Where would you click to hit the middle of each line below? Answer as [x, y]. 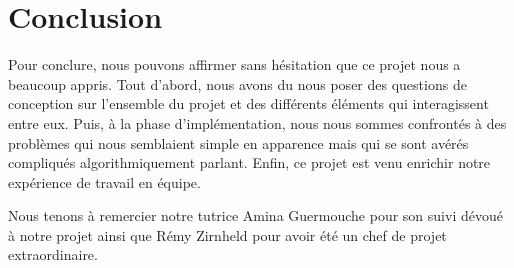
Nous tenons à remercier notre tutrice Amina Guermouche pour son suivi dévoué [255, 215]
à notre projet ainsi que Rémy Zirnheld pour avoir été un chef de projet [227, 234]
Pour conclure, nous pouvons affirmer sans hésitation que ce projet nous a [234, 64]
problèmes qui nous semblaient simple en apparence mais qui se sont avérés [238, 142]
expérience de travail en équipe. [104, 181]
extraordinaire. [53, 254]
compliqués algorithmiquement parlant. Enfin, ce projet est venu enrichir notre [249, 162]
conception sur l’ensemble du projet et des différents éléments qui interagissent [248, 103]
